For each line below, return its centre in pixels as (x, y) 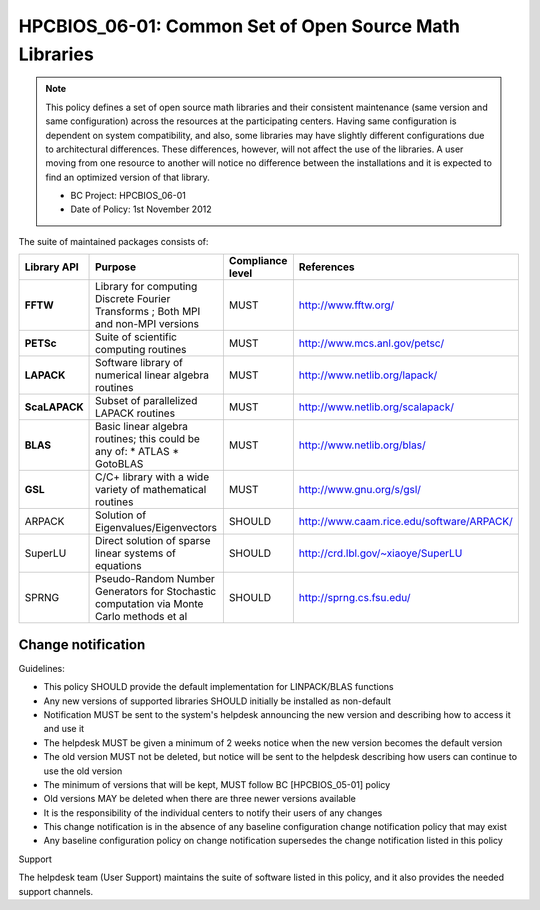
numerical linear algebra (152, 375)
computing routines (141, 350)
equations (118, 566)
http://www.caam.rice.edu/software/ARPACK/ (406, 522)
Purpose (116, 267)
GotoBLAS (119, 464)
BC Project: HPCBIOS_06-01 (128, 196)
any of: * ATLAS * (137, 452)
